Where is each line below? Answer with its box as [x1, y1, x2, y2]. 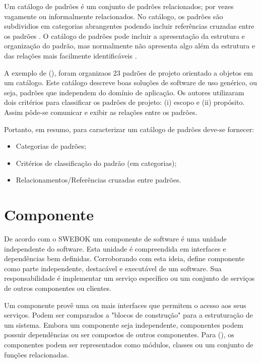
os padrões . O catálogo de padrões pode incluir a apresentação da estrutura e [4, 30, 245, 41]
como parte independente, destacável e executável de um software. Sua [4, 263, 222, 273]
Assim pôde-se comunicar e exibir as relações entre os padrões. [4, 106, 198, 117]
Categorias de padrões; [16, 141, 86, 151]
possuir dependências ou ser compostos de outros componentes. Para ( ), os [4, 329, 234, 340]
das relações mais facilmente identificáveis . [4, 50, 137, 60]
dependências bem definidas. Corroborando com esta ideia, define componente [4, 253, 245, 264]
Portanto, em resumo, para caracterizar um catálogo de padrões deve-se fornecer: [4, 124, 254, 134]
